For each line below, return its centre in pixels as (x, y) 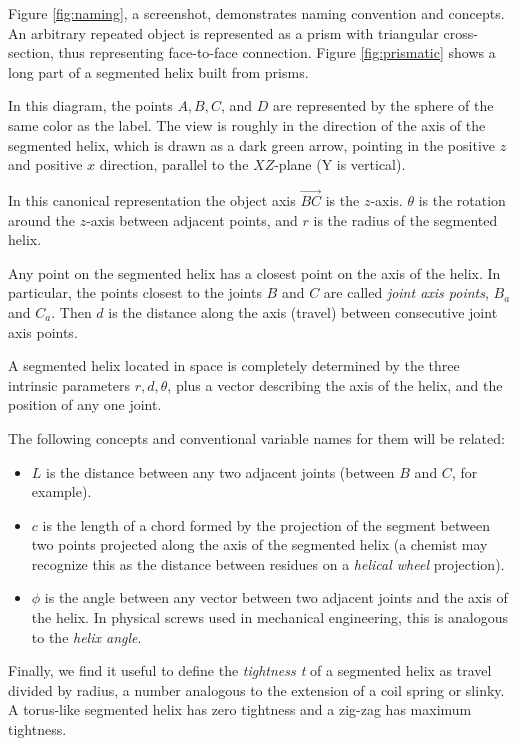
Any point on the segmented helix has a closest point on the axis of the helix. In (254, 272)
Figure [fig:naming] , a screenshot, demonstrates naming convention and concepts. (256, 13)
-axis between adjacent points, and (192, 219)
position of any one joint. (85, 404)
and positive (45, 164)
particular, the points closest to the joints (135, 292)
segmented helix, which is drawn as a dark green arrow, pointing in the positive (252, 144)
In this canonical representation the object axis (152, 199)
